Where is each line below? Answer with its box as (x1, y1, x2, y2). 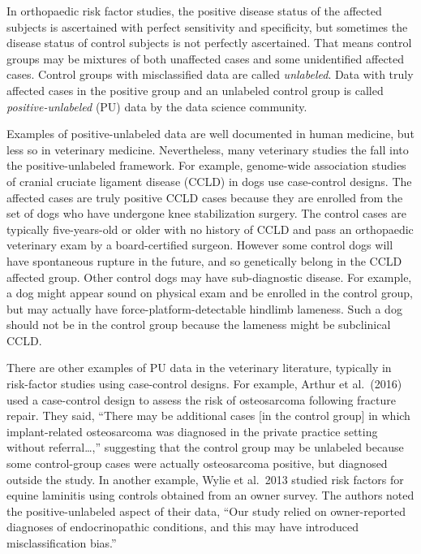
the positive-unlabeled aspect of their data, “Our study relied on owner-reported (6, 502, 406, 519)
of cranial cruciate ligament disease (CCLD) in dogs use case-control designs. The (6, 172, 412, 189)
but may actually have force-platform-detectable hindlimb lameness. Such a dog (6, 300, 402, 317)
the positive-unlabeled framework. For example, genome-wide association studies (6, 157, 406, 174)
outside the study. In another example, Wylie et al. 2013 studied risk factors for (6, 470, 404, 487)
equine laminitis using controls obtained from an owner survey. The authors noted (6, 487, 415, 504)
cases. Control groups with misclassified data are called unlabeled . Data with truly (6, 66, 414, 83)
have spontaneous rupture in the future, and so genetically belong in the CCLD (6, 252, 402, 269)
